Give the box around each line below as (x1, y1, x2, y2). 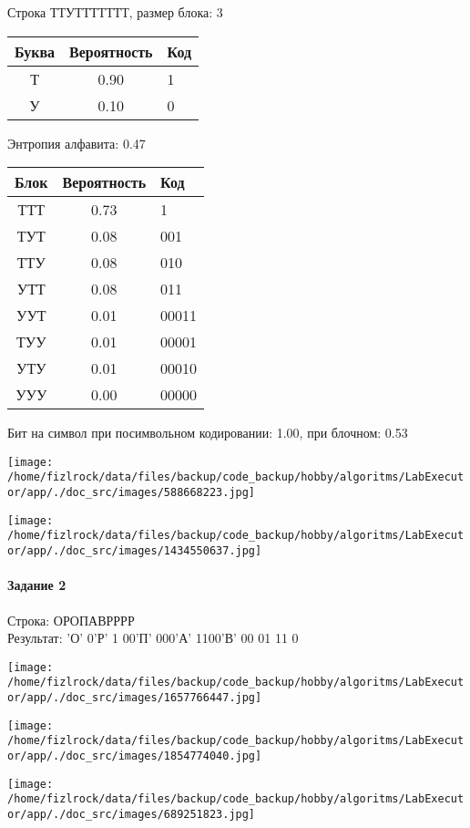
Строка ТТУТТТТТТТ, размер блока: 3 (7, 3, 223, 21)
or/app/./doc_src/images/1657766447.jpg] (7, 691, 262, 705)
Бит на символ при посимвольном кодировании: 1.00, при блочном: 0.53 (7, 423, 408, 442)
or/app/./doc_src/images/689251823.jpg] (7, 807, 256, 821)
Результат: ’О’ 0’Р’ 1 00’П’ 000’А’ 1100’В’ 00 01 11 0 (7, 628, 299, 647)
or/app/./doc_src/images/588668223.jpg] (7, 486, 256, 500)
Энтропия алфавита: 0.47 (7, 133, 146, 152)
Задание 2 (7, 575, 66, 595)
